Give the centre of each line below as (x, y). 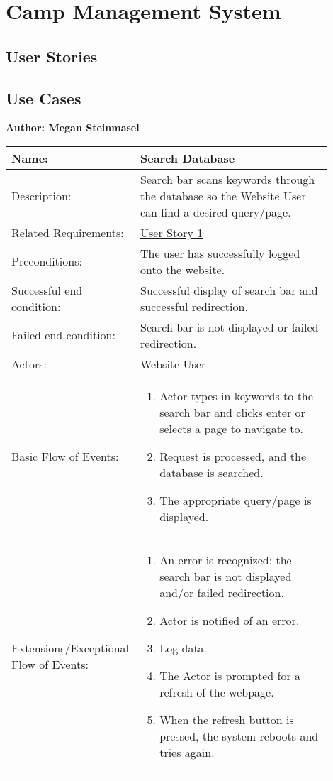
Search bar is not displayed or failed (229, 327)
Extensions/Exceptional (70, 648)
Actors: (29, 364)
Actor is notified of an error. (230, 620)
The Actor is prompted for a (230, 675)
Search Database (187, 158)
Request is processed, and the (233, 456)
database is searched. (211, 472)
